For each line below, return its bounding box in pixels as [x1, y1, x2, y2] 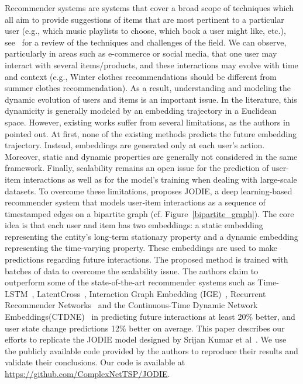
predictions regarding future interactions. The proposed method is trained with [5, 253, 288, 266]
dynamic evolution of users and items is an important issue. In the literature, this [5, 93, 297, 105]
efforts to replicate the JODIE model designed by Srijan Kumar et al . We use [5, 333, 287, 345]
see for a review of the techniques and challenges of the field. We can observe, [5, 36, 287, 48]
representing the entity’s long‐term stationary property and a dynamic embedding [5, 230, 298, 242]
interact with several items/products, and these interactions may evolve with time [5, 58, 298, 71]
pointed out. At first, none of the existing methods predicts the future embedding [5, 127, 297, 139]
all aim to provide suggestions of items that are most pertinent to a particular [5, 13, 284, 25]
